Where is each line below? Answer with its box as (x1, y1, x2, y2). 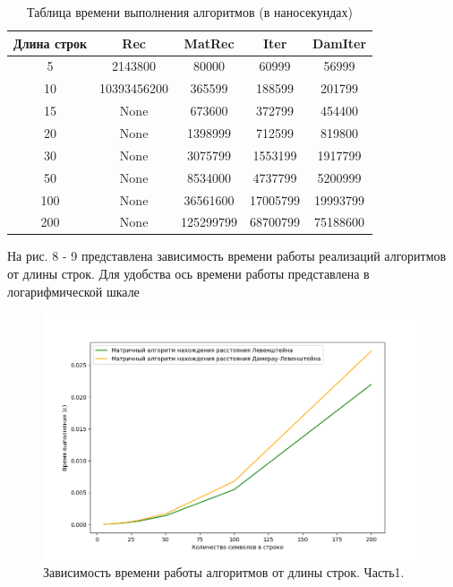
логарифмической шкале (7, 281, 140, 300)
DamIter (312, 33, 367, 52)
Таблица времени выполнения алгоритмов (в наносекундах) (27, 3, 353, 21)
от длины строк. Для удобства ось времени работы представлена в (7, 264, 370, 283)
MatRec (184, 33, 235, 52)
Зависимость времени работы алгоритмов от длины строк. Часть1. (43, 563, 405, 582)
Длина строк (13, 33, 88, 52)
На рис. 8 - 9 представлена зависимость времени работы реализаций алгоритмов (7, 246, 447, 265)
